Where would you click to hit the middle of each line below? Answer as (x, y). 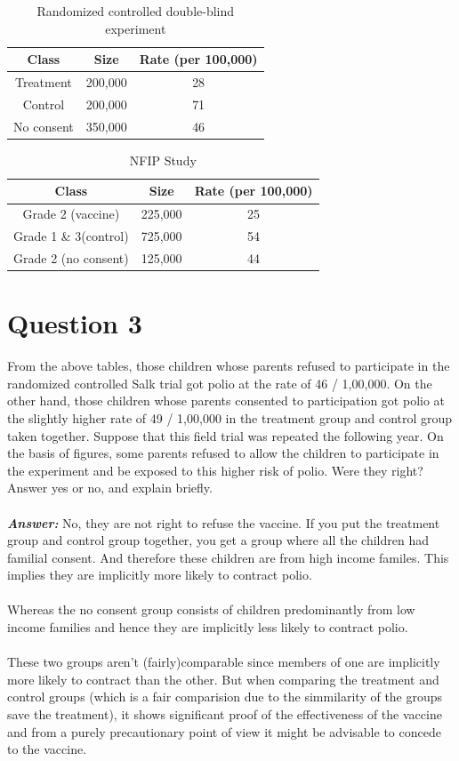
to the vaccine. (47, 749)
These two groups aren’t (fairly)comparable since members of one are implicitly (224, 662)
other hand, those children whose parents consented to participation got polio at (226, 401)
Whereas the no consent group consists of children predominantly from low (211, 609)
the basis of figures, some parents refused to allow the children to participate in (223, 453)
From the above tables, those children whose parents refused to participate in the (229, 366)
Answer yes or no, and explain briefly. (110, 488)
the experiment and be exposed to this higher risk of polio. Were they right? (215, 470)
